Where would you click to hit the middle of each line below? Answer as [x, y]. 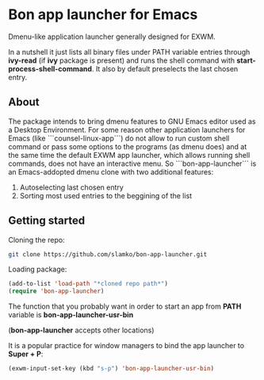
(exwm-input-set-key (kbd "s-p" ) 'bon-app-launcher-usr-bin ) [111, 369]
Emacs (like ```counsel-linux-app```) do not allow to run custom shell [119, 138]
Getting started [47, 221]
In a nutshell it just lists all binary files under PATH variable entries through [129, 52]
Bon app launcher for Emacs [103, 15]
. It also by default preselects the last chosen [165, 68]
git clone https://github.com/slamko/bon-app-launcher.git [108, 254]
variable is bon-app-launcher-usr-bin [71, 315]
